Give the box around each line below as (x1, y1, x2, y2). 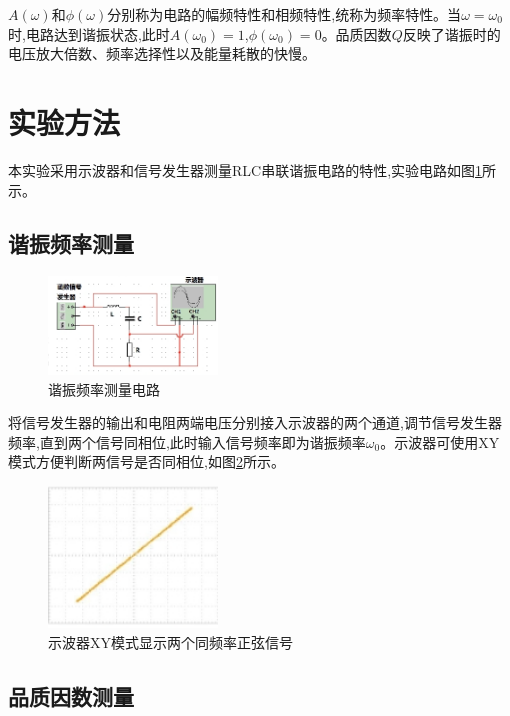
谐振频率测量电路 (48, 378, 160, 399)
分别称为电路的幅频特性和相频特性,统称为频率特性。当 (107, 4, 462, 24)
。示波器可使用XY (380, 431, 500, 452)
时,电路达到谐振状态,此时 (8, 23, 170, 44)
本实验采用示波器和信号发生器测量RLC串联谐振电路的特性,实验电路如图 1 (8, 159, 483, 180)
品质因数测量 (8, 680, 134, 711)
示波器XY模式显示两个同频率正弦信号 (48, 632, 293, 652)
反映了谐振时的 (402, 23, 501, 44)
